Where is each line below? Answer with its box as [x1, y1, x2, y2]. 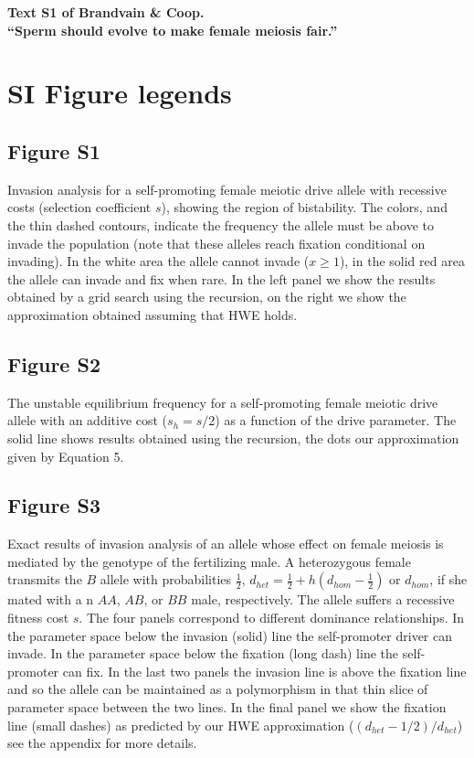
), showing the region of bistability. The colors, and [161, 198, 448, 217]
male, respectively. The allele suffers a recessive [191, 590, 455, 609]
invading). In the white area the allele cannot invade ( [7, 251, 310, 271]
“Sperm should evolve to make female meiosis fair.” [7, 20, 338, 39]
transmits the [7, 570, 82, 589]
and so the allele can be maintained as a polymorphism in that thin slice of [7, 679, 428, 699]
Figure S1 [7, 136, 100, 165]
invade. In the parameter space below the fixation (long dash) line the [7, 644, 399, 663]
